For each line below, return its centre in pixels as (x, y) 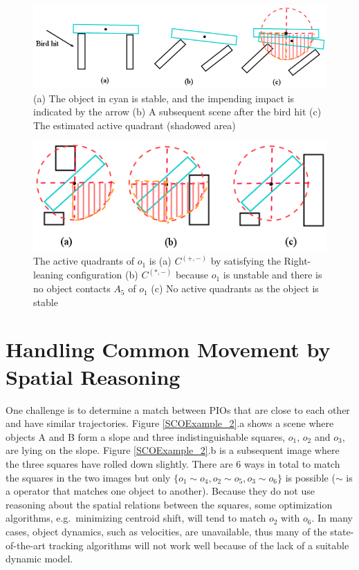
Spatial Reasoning (93, 376)
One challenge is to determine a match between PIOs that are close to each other (178, 409)
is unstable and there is (273, 275)
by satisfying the (246, 261)
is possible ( (310, 477)
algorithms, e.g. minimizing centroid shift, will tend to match (136, 518)
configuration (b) (102, 275)
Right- (297, 261)
